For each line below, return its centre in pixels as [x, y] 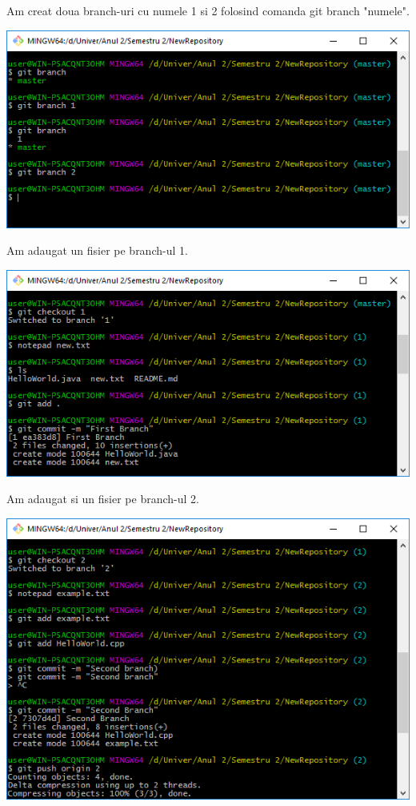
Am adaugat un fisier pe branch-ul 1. [97, 250]
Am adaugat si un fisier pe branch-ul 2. [103, 499]
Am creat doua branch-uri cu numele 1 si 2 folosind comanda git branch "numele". [208, 10]
